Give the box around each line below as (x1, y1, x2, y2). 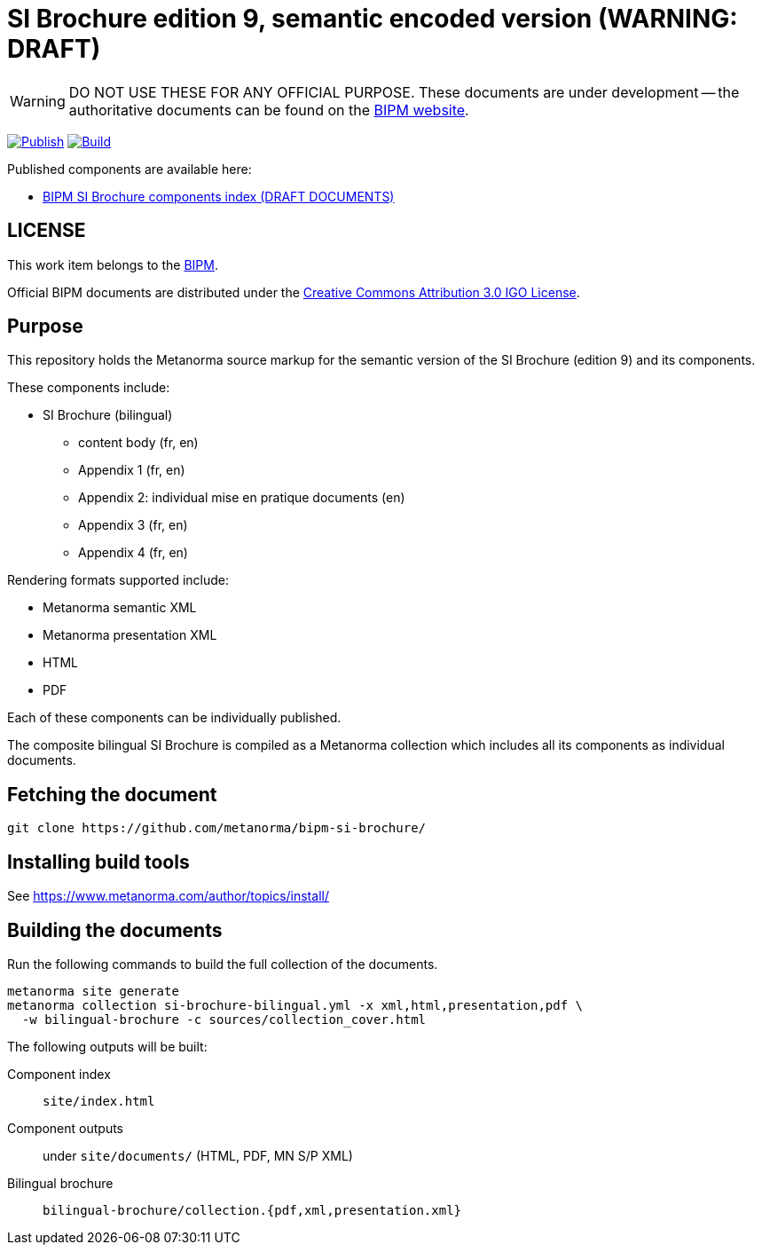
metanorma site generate (7, 983, 179, 998)
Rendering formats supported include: (7, 572, 230, 588)
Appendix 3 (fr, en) (78, 517, 188, 533)
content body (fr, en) (78, 435, 199, 451)
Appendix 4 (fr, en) (78, 545, 188, 561)
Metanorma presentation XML (43, 627, 217, 643)
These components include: (7, 380, 170, 396)
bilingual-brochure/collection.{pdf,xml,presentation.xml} (43, 1202, 462, 1217)
